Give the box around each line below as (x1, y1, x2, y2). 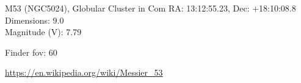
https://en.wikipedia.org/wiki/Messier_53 (5, 66, 163, 79)
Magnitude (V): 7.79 (5, 25, 82, 38)
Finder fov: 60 (5, 45, 57, 58)
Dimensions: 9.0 (5, 13, 64, 26)
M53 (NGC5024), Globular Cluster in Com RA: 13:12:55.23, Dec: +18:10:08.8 (5, 2, 296, 14)
